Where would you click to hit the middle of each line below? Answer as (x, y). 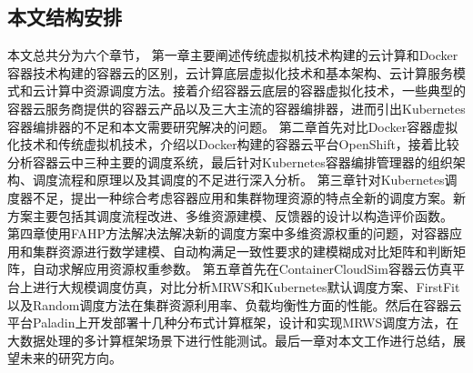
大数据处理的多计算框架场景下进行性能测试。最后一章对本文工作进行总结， (230, 340)
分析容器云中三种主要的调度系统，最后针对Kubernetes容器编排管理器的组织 (230, 161)
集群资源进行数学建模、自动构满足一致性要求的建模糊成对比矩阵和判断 (242, 251)
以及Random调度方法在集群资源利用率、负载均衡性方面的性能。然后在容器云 (235, 304)
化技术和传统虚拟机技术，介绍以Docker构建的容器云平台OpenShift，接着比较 (233, 144)
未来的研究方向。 (70, 358)
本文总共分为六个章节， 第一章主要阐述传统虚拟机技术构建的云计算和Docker (233, 55)
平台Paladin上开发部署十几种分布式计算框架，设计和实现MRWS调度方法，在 (233, 323)
